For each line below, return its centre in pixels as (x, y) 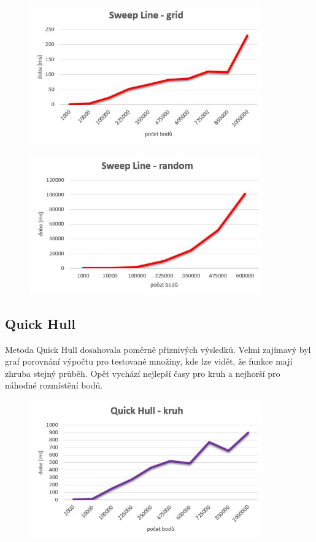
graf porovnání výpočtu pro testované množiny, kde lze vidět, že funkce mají (149, 361)
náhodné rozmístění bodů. (54, 385)
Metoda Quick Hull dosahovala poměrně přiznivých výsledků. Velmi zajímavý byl (158, 349)
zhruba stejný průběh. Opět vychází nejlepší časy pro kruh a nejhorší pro (143, 373)
